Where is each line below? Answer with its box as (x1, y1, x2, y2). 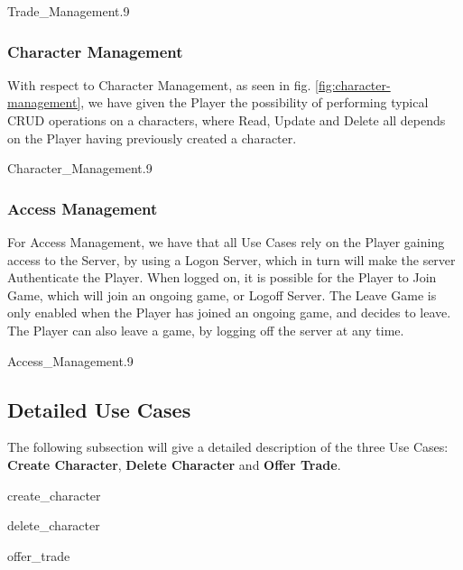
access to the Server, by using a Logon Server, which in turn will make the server (7, 250, 456, 269)
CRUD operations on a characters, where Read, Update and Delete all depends (7, 111, 446, 129)
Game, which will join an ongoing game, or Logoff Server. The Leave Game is (7, 285, 437, 304)
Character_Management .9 (7, 159, 153, 178)
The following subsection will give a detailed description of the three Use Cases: (7, 437, 449, 456)
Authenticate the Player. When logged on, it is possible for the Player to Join (7, 268, 437, 287)
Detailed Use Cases (7, 395, 191, 423)
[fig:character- (314, 75, 391, 94)
